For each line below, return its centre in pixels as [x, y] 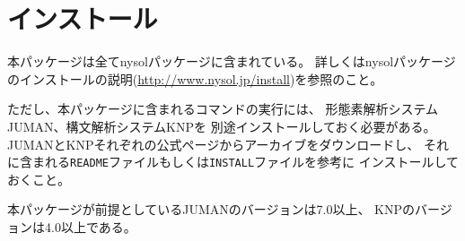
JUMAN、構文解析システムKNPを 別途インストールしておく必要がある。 [222, 126]
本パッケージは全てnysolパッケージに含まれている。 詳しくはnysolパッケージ [232, 61]
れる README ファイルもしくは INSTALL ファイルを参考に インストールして [252, 162]
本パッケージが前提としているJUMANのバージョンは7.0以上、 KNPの [211, 209]
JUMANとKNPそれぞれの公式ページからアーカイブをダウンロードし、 [214, 144]
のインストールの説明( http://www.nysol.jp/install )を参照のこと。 [195, 78]
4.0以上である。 [90, 226]
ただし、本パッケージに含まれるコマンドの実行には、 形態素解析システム [223, 109]
